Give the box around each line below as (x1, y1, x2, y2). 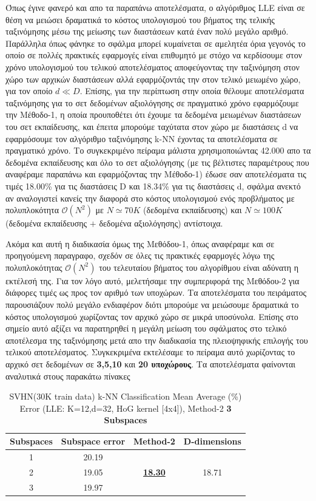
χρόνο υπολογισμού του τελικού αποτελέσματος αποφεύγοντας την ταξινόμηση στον (5, 60, 300, 73)
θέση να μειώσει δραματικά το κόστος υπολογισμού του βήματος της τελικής (5, 13, 275, 26)
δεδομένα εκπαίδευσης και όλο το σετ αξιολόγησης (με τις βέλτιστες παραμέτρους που (5, 155, 309, 168)
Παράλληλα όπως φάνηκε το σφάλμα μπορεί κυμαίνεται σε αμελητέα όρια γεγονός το (5, 36, 306, 49)
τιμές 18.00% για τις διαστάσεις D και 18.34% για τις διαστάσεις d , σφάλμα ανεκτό (5, 179, 301, 192)
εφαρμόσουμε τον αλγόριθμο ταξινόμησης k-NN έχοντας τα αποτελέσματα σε (5, 132, 278, 145)
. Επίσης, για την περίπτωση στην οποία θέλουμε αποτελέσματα (79, 84, 304, 97)
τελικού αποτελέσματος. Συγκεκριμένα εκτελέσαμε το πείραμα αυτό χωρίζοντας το (5, 346, 295, 358)
